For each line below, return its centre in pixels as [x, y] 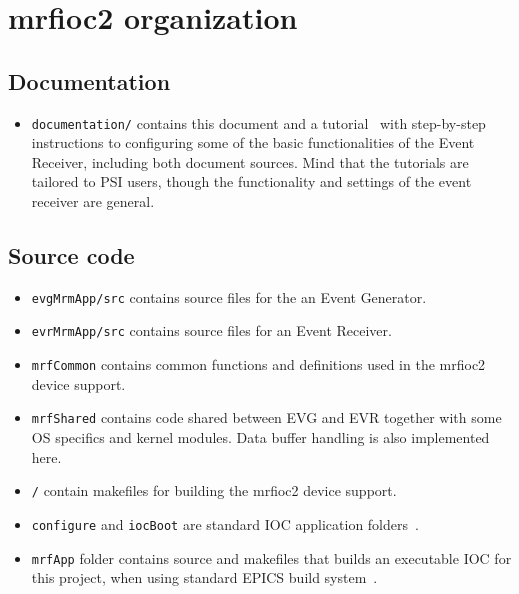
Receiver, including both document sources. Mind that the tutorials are [250, 161]
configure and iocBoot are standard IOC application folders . [225, 523]
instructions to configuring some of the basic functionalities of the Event [253, 142]
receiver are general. [93, 201]
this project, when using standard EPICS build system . [204, 577]
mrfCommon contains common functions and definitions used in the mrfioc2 [258, 364]
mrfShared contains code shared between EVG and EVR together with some [266, 417]
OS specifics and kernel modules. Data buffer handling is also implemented [260, 437]
